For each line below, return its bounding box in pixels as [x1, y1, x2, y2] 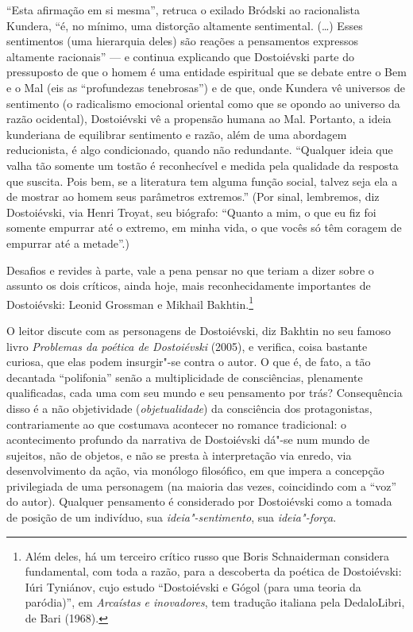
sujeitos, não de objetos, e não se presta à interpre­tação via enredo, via [6, 446, 352, 463]
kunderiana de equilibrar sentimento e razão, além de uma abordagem [6, 125, 347, 142]
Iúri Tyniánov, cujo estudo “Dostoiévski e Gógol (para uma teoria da [25, 578, 361, 595]
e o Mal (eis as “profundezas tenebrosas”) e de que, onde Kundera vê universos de [6, 79, 405, 95]
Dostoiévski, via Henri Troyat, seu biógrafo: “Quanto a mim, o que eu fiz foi [6, 203, 376, 220]
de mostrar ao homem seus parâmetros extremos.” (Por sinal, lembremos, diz [6, 188, 380, 205]
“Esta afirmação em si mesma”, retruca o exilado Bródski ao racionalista [6, 2, 361, 17]
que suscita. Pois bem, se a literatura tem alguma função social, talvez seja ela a [6, 172, 398, 189]
